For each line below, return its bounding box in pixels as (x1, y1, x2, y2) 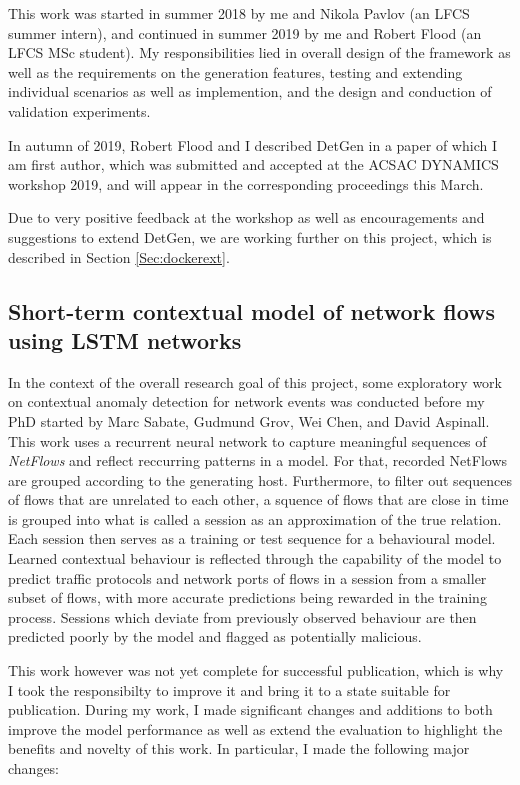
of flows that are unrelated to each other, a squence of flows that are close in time (8, 489, 509, 510)
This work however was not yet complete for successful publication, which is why (8, 660, 504, 681)
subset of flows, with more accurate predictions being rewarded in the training (8, 587, 487, 608)
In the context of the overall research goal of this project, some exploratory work (8, 371, 502, 392)
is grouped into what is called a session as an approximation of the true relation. (8, 508, 502, 529)
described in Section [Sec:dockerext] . (8, 246, 230, 267)
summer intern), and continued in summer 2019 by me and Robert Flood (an (8, 22, 482, 43)
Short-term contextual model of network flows (8, 295, 496, 326)
